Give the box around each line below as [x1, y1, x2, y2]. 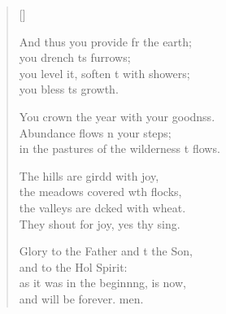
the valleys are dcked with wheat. [19, 198, 186, 216]
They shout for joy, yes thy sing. [19, 215, 180, 232]
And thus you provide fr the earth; [19, 33, 192, 50]
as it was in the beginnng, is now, [19, 274, 186, 291]
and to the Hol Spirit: [19, 258, 128, 275]
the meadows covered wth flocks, [19, 183, 182, 200]
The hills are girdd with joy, [19, 167, 159, 184]
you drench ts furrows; [19, 49, 131, 66]
